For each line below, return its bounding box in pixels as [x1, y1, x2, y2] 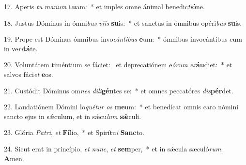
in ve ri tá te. [4, 43, 38, 53]
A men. [4, 153, 24, 163]
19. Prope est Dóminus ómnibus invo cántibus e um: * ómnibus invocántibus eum [4, 34, 243, 44]
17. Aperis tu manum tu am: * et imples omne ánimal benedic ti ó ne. [4, 1, 205, 11]
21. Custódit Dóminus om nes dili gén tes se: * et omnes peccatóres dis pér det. [4, 85, 233, 95]
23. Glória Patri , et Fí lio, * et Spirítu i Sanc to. [4, 127, 144, 137]
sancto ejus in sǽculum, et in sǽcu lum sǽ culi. [4, 111, 141, 121]
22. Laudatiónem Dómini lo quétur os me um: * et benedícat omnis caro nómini [4, 102, 239, 112]
